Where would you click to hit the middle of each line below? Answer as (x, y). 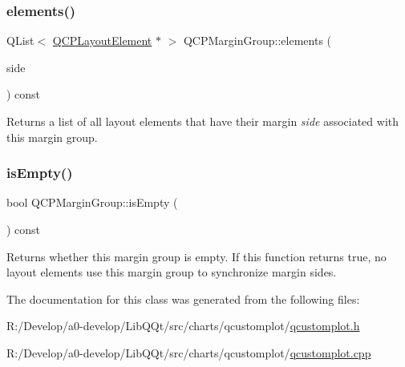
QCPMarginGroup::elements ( (257, 40)
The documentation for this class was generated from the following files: (183, 298)
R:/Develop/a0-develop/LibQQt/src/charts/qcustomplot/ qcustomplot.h (183, 326)
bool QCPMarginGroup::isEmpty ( (92, 202)
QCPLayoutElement (102, 40)
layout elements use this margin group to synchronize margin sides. (172, 272)
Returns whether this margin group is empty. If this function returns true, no (196, 256)
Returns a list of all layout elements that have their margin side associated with (203, 121)
